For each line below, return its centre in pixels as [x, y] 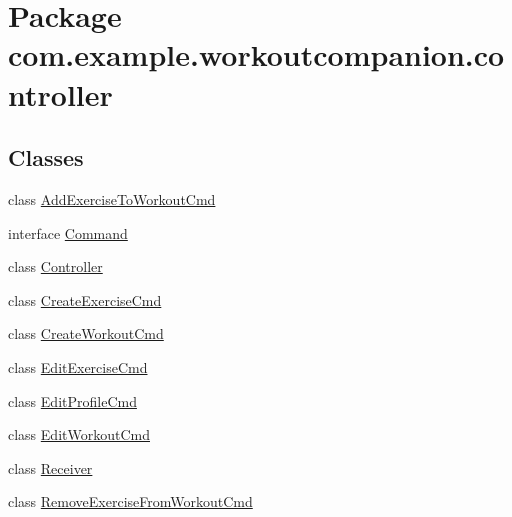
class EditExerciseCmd [78, 366]
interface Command [68, 232]
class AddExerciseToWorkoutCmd [112, 198]
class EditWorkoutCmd [79, 434]
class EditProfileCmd [72, 400]
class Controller [55, 266]
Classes [46, 157]
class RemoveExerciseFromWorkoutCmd [130, 501]
